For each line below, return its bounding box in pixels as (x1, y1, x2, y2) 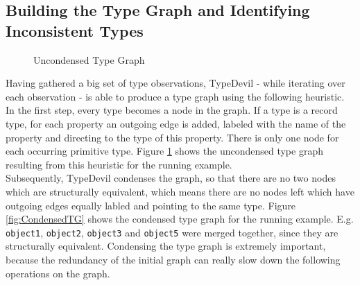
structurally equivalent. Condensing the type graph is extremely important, (6, 239, 326, 253)
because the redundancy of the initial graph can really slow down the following (6, 252, 341, 266)
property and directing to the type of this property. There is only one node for (6, 130, 339, 144)
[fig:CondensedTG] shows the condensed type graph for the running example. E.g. (6, 211, 354, 226)
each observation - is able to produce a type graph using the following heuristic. (6, 89, 345, 103)
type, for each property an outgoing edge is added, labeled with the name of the (6, 116, 346, 130)
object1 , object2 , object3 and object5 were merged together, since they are (6, 225, 338, 239)
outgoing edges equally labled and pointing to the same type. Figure (6, 198, 296, 212)
